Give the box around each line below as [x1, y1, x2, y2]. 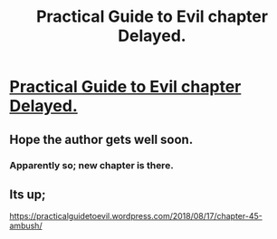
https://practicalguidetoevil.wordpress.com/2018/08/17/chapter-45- [9, 211, 263, 222]
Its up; [9, 186, 46, 202]
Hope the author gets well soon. [9, 131, 194, 147]
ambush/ [9, 220, 43, 232]
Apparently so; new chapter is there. [9, 158, 174, 171]
